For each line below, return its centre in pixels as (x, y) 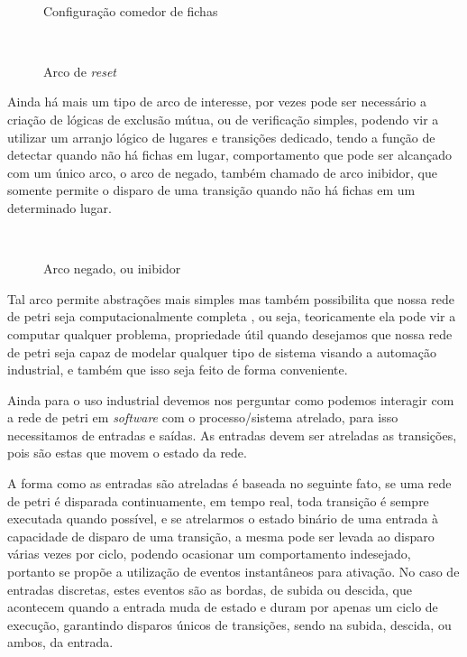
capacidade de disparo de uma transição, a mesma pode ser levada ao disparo (221, 536)
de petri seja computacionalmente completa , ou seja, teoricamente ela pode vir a (232, 316)
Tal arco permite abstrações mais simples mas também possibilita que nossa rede (231, 298)
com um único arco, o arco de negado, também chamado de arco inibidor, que (222, 172)
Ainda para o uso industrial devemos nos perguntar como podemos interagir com (231, 399)
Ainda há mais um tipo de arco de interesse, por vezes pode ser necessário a (217, 102)
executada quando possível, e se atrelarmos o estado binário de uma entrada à (223, 518)
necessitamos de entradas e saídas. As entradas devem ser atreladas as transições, (232, 435)
